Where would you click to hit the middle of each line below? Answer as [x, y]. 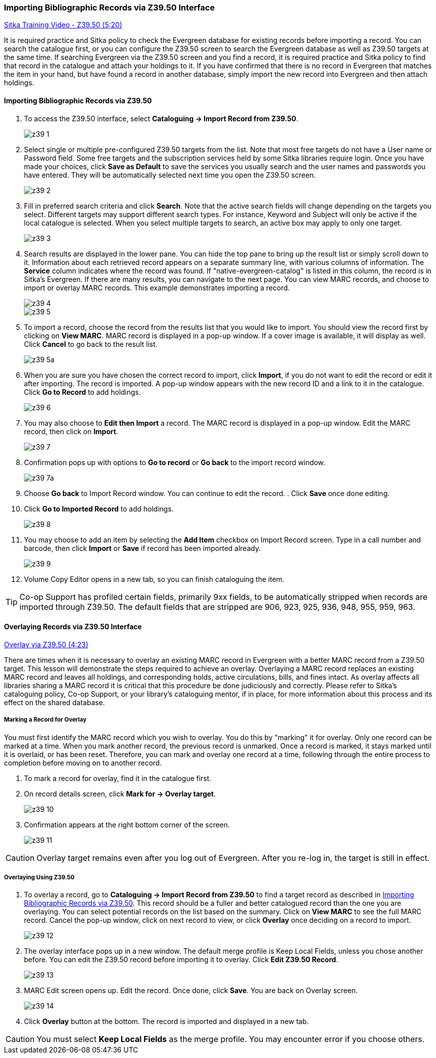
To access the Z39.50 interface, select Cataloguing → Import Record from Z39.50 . [161, 118]
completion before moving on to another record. [83, 763]
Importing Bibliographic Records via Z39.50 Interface [109, 7]
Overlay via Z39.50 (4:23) [46, 644]
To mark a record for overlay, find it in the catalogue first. [118, 778]
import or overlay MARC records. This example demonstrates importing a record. [157, 287]
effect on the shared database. [55, 702]
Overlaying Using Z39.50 [39, 877]
